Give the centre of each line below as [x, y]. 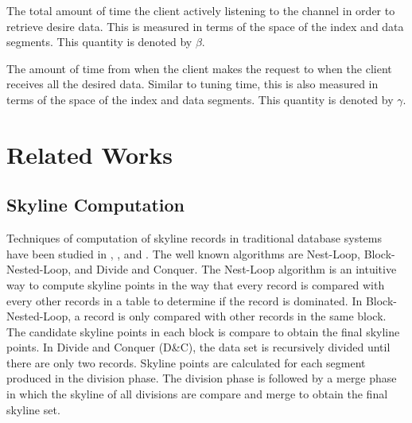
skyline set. [33, 409]
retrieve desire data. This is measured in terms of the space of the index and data [205, 26]
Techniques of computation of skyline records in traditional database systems [194, 238]
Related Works [90, 154]
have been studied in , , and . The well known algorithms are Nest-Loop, [184, 253]
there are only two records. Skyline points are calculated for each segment [186, 362]
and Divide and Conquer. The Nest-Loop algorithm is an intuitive [235, 269]
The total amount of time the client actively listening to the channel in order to [201, 10]
